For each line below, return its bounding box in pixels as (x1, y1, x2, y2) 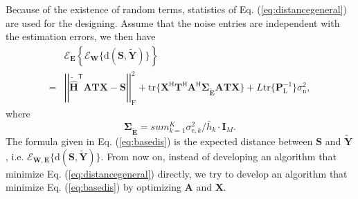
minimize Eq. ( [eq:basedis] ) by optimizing (6, 180, 181, 194)
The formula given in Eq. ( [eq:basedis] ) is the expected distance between (6, 133, 313, 148)
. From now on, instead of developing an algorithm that (100, 149, 337, 163)
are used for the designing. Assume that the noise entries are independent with (6, 15, 340, 30)
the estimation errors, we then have (6, 29, 156, 44)
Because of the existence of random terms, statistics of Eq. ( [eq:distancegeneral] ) (6, 2, 347, 16)
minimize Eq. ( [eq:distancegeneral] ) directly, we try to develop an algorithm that (6, 166, 348, 180)
